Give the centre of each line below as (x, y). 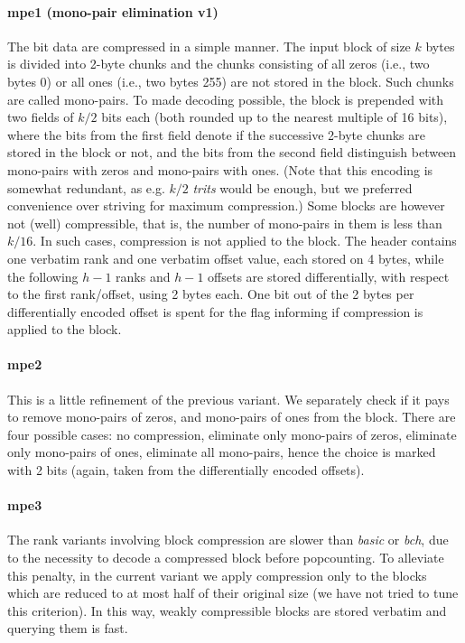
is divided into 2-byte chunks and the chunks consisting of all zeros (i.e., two (219, 64)
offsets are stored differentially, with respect (329, 276)
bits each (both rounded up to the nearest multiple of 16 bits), (274, 117)
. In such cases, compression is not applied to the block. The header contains (245, 241)
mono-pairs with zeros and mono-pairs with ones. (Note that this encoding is (220, 169)
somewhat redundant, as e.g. (86, 187)
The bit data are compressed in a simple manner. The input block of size (209, 46)
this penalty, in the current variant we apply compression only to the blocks (217, 575)
